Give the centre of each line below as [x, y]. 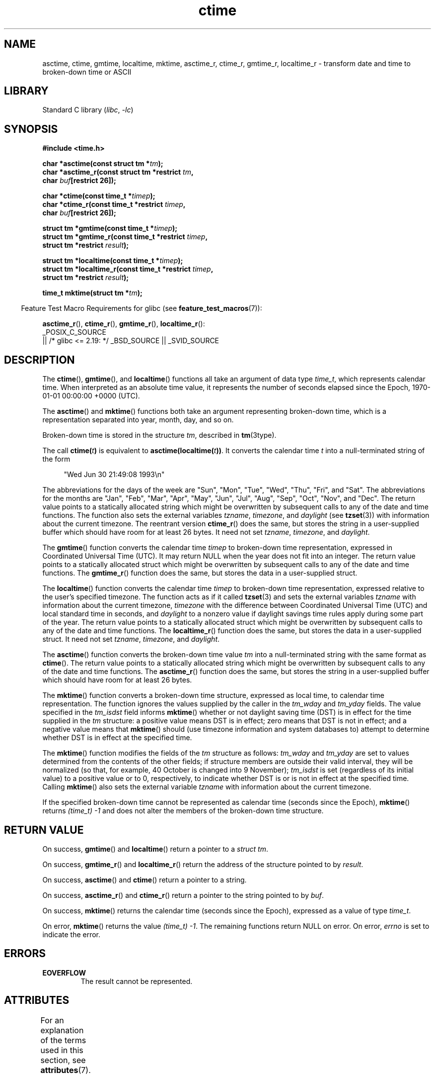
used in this [62, 1050]
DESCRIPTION [39, 360]
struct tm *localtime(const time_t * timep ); [113, 261]
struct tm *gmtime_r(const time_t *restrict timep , [125, 237]
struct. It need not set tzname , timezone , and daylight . [131, 639]
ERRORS [25, 954]
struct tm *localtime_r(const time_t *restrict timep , [128, 269]
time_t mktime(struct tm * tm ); [92, 293]
